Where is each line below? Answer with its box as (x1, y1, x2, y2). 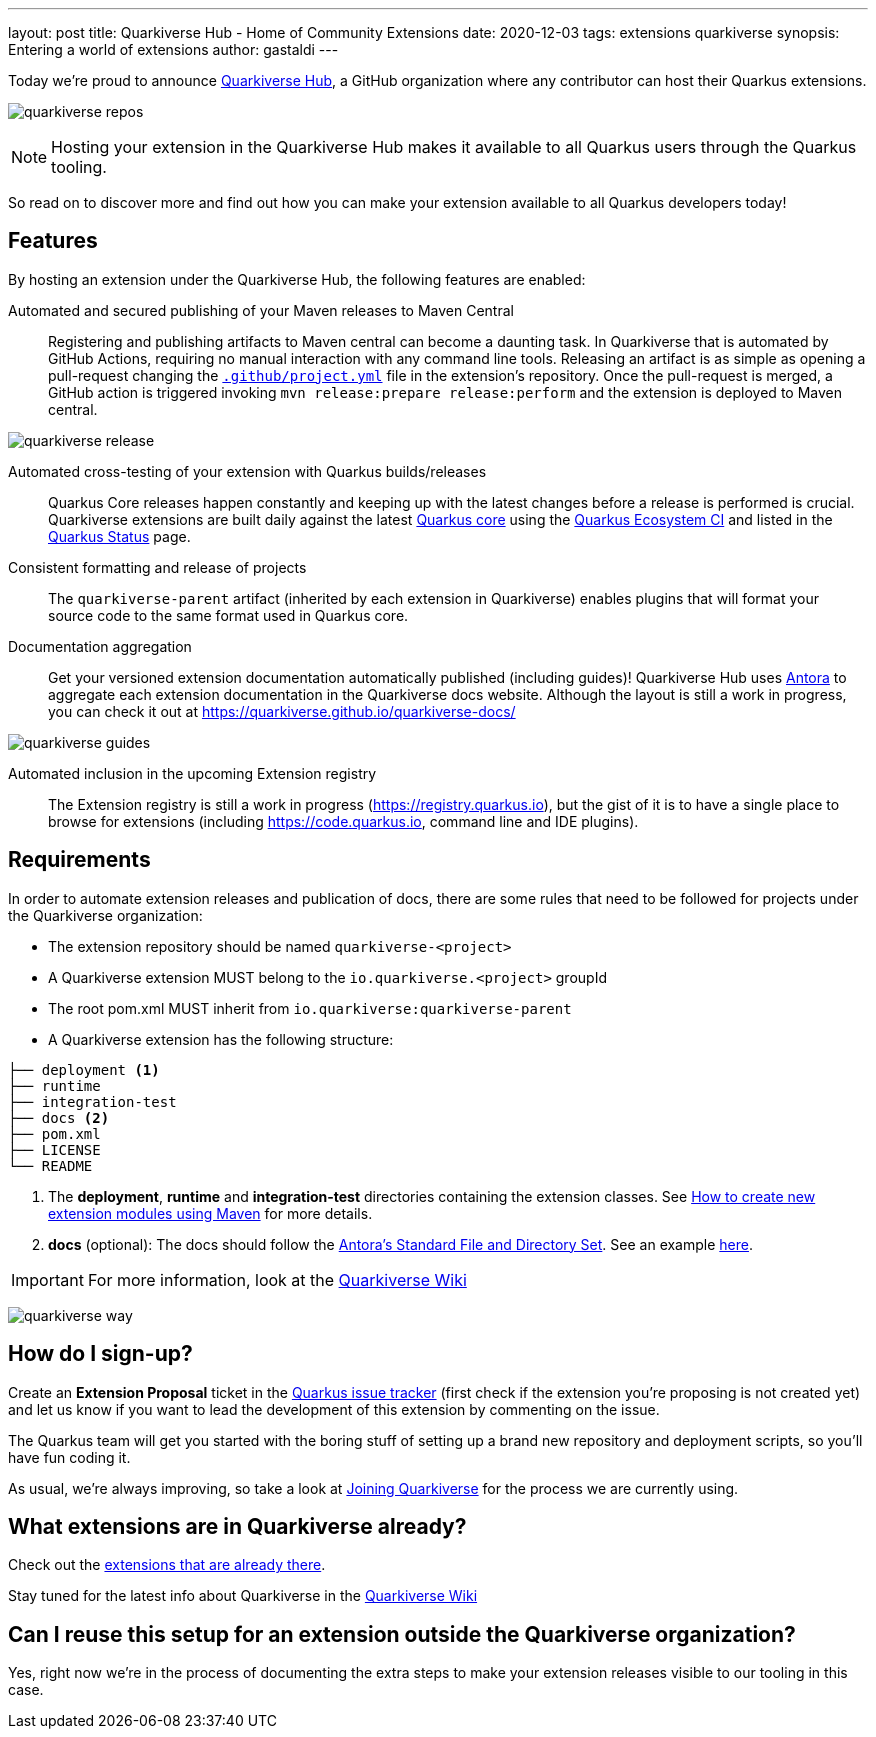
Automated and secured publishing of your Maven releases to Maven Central (8, 301, 514, 319)
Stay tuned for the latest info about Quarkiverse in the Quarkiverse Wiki (8, 1587, 478, 1605)
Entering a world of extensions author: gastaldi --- (8, 41, 339, 58)
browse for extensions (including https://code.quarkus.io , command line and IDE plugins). (48, 812, 639, 830)
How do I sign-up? (8, 1341, 193, 1367)
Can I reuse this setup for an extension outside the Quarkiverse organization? (8, 1621, 796, 1647)
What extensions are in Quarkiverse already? (8, 1513, 467, 1539)
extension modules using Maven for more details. (48, 1204, 373, 1222)
